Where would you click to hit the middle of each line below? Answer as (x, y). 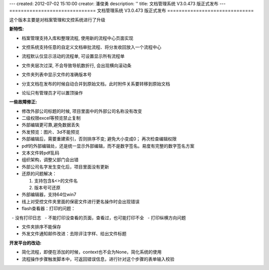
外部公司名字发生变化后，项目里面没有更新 (65, 167)
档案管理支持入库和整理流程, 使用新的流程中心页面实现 (77, 38)
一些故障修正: (23, 102)
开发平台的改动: (25, 243)
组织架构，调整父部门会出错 (50, 160)
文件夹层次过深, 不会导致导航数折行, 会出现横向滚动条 (76, 65)
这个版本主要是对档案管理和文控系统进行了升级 (57, 19)
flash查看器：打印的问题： (49, 208)
